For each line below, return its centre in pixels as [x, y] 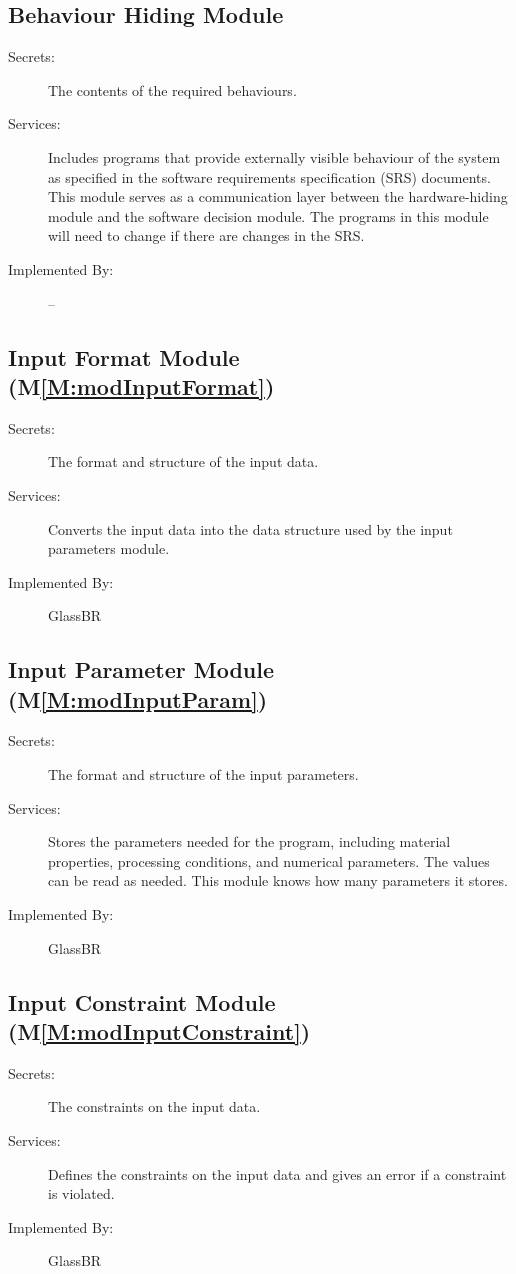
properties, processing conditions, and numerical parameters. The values [269, 860]
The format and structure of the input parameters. [203, 774]
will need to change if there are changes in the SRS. [206, 235]
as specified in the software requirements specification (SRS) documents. [269, 176]
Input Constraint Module [142, 1001]
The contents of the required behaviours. [172, 89]
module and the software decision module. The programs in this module [268, 215]
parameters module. [109, 548]
